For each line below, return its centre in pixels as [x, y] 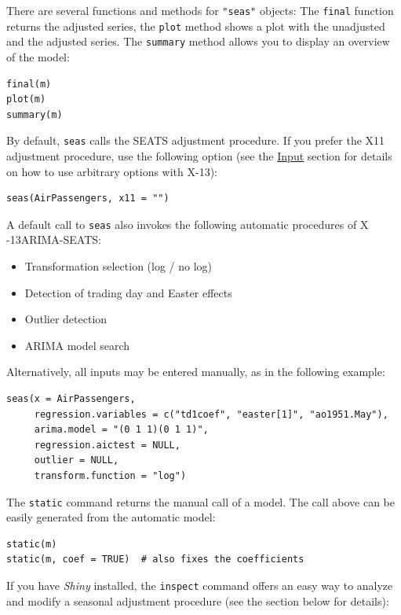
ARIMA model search [77, 345]
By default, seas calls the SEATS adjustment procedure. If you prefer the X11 [196, 140]
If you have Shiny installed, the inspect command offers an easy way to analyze [200, 585]
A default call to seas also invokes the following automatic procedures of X [188, 224]
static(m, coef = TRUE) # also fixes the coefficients [155, 560]
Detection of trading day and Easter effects [128, 292]
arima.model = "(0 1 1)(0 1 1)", [121, 430]
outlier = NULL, [77, 460]
